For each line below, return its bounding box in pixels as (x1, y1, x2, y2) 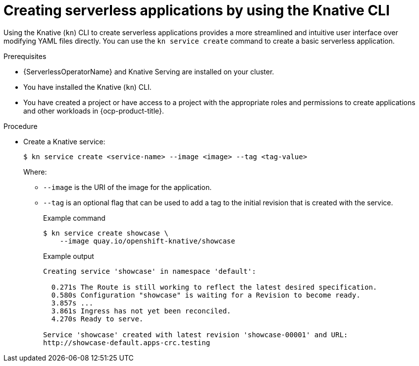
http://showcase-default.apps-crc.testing (43, 338, 210, 347)
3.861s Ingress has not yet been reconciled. (51, 306, 231, 315)
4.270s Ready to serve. (51, 314, 144, 323)
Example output (43, 251, 94, 260)
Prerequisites (3, 52, 47, 61)
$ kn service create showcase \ (43, 229, 168, 237)
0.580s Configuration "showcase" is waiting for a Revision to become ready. (51, 291, 361, 299)
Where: (23, 167, 47, 176)
